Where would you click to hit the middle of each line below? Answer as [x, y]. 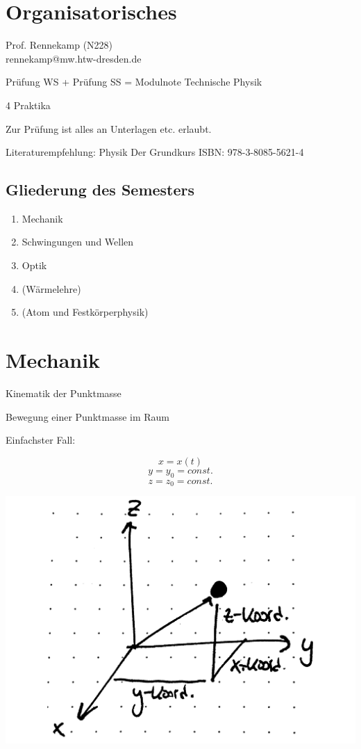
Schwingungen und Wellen [78, 242]
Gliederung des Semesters [100, 190]
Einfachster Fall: [41, 440]
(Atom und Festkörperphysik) [85, 312]
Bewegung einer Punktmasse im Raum [88, 416]
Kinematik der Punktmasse [64, 393]
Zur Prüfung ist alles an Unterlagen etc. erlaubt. [109, 128]
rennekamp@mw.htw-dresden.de [74, 58]
